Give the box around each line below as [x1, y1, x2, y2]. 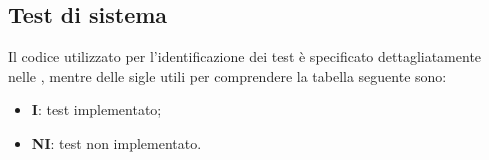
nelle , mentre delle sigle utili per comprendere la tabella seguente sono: [8, 65, 447, 86]
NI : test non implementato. [31, 132, 202, 153]
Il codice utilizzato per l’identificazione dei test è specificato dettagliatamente [8, 46, 482, 67]
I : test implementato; [31, 99, 162, 120]
